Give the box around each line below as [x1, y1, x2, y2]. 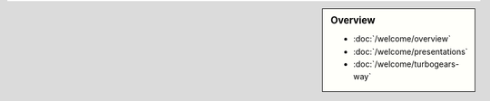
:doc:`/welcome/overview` [353, 33, 451, 44]
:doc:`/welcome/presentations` [353, 46, 468, 57]
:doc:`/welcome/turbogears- [353, 59, 460, 69]
